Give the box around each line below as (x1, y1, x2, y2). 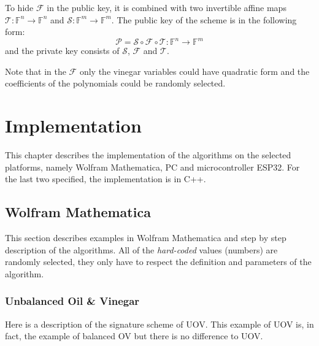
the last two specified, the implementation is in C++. (5, 172, 206, 185)
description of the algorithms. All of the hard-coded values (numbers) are (5, 243, 278, 256)
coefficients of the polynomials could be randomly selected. (5, 77, 226, 90)
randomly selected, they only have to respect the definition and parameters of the (5, 255, 312, 268)
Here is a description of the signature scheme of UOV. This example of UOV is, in (5, 317, 314, 330)
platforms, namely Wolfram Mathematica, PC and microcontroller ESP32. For (5, 160, 300, 173)
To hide (5, 1, 34, 13)
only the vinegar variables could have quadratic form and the (79, 64, 310, 77)
